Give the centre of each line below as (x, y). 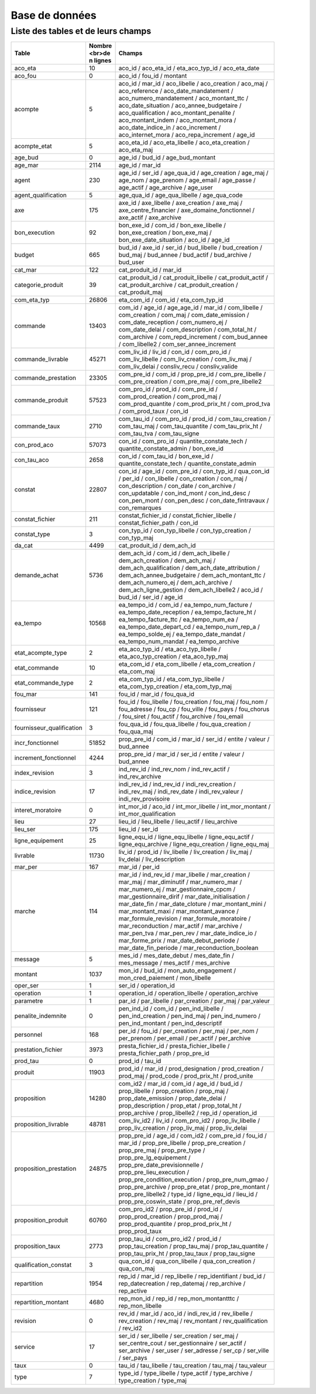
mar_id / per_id (139, 867)
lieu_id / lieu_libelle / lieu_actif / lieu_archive (178, 822)
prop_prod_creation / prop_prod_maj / (171, 1217)
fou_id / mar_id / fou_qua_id (156, 694)
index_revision (34, 773)
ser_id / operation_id (147, 986)
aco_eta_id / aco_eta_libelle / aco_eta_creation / (184, 142)
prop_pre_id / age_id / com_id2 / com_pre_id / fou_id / (193, 1136)
